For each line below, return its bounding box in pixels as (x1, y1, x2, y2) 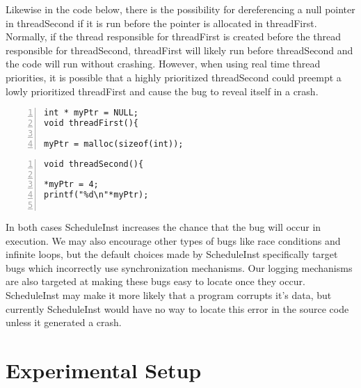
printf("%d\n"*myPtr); (44, 190, 149, 200)
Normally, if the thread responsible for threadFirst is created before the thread (6, 29, 341, 44)
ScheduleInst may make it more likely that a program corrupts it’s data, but (6, 288, 332, 302)
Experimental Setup (6, 355, 202, 384)
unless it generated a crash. (6, 315, 122, 330)
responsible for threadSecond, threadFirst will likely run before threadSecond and (6, 42, 353, 57)
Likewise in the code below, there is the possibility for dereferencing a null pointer (6, 2, 355, 16)
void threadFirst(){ (44, 118, 139, 129)
